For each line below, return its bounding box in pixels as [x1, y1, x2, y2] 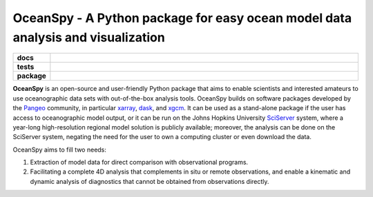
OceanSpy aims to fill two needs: [12, 145, 107, 154]
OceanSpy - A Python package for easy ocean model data [12, 10, 352, 25]
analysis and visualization [12, 30, 165, 45]
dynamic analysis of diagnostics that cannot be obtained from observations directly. [30, 177, 269, 185]
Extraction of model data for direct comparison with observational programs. [30, 158, 249, 167]
